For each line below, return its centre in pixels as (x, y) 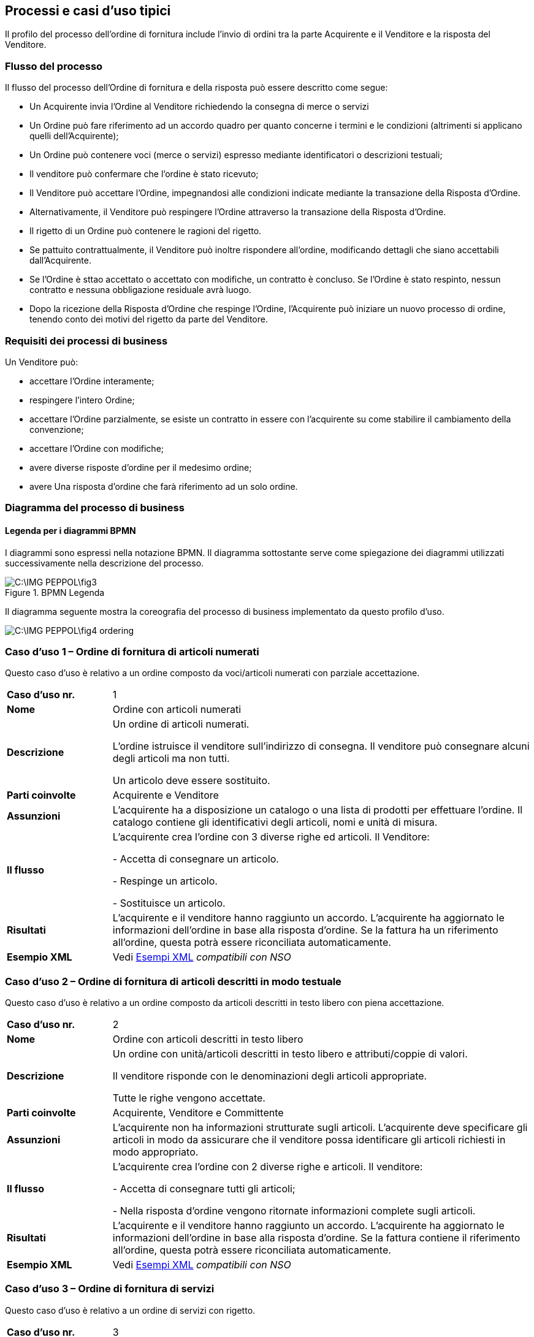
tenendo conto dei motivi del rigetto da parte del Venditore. (149, 319)
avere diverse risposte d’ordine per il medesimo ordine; (141, 467)
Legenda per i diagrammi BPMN (71, 530)
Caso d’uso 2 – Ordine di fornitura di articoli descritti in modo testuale (173, 981)
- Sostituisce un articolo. (169, 903)
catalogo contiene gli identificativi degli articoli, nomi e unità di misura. (275, 822)
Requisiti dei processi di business (86, 341)
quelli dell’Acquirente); (74, 136)
